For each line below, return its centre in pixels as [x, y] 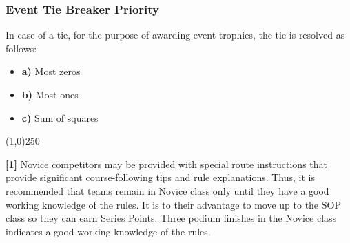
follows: [21, 48]
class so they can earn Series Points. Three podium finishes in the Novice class [171, 218]
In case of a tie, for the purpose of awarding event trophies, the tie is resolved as [175, 35]
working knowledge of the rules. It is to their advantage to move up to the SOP [173, 204]
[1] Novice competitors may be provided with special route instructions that [166, 163]
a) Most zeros [51, 71]
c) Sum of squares [60, 117]
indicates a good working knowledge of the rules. [108, 231]
